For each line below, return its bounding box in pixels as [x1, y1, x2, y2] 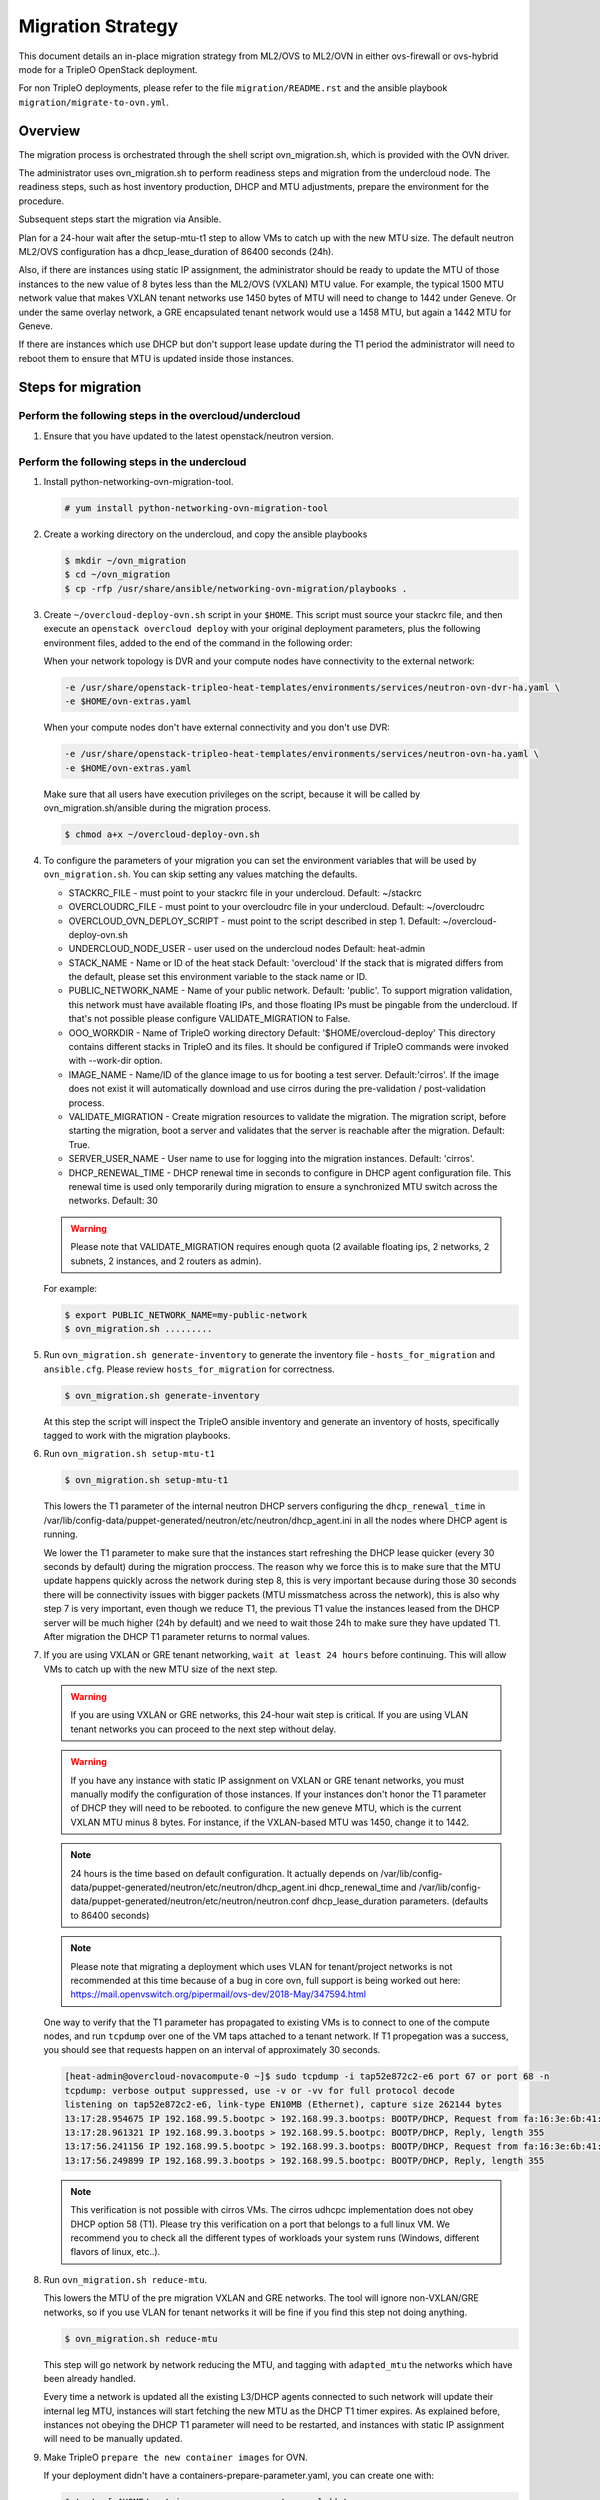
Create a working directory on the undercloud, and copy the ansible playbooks [43, 528, 368, 540]
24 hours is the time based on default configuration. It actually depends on [70, 1867, 379, 1879]
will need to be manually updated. [43, 2433, 183, 2445]
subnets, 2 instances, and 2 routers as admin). [70, 1255, 262, 1267]
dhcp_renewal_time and [318, 1881, 417, 1893]
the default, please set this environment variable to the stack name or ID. [68, 971, 368, 983]
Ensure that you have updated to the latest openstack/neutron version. [43, 430, 334, 442]
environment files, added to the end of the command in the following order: [43, 636, 354, 649]
